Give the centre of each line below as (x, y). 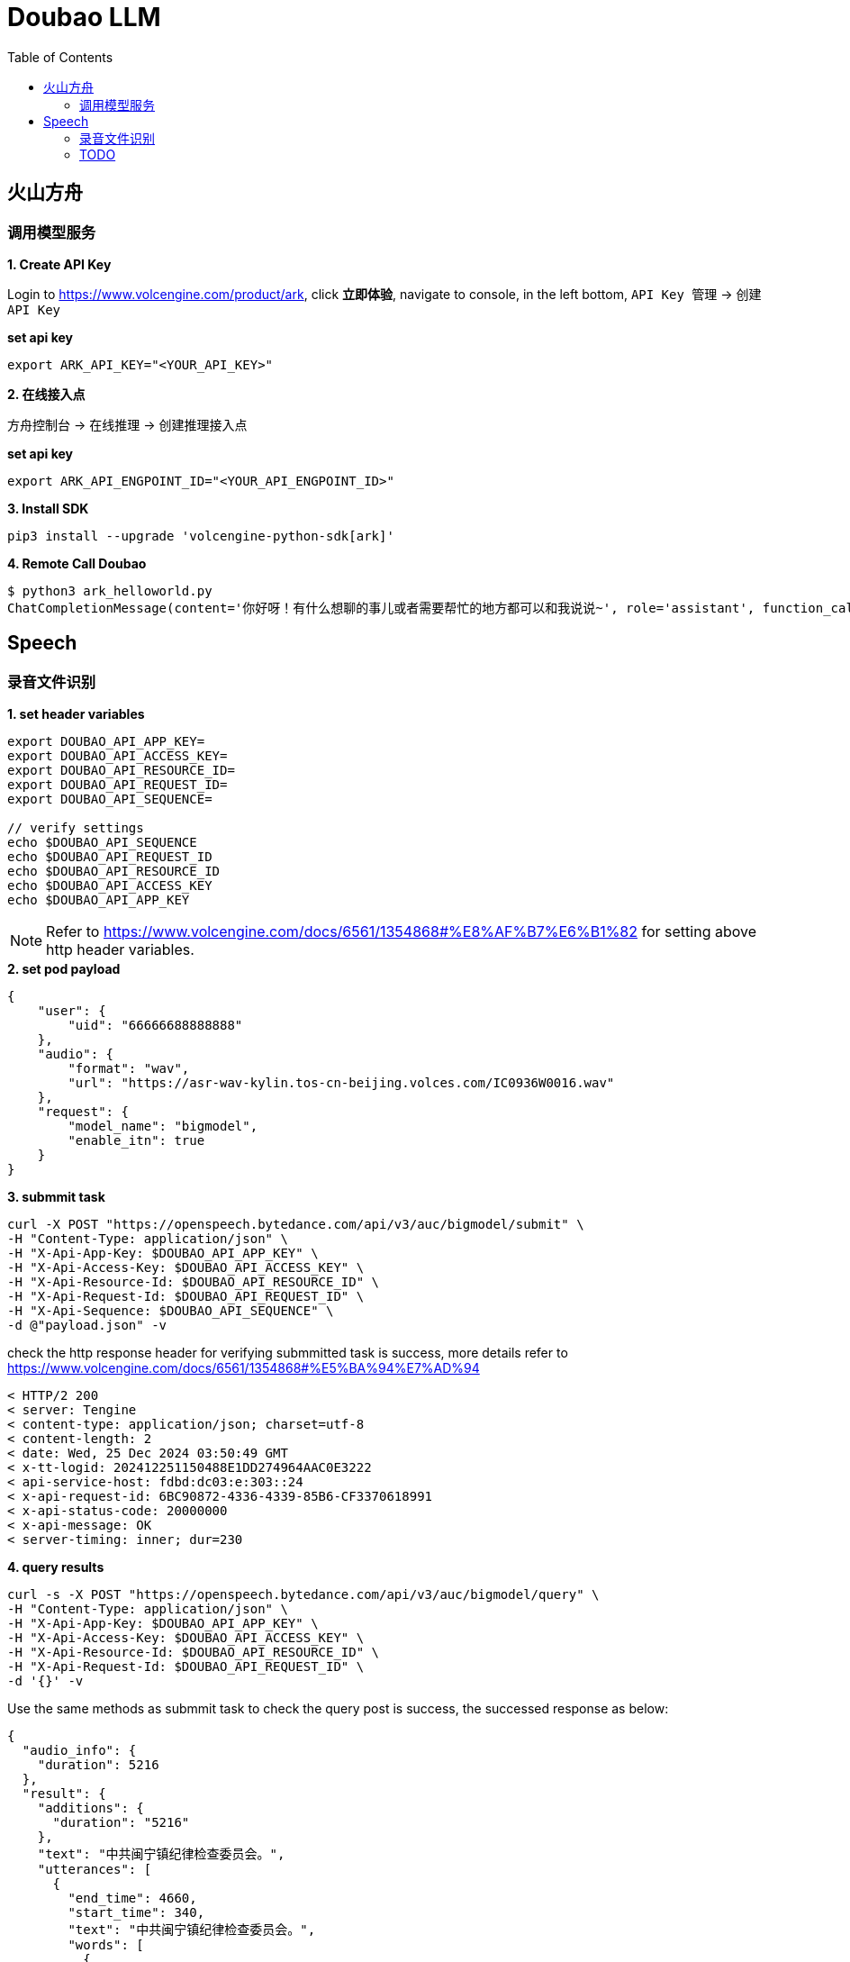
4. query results (56, 1567)
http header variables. (120, 950)
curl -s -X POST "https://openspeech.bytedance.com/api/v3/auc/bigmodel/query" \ (303, 1595)
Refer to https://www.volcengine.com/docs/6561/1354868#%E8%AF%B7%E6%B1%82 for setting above (402, 932)
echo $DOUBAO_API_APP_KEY (99, 900)
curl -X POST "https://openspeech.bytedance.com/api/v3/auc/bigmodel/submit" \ (296, 1225)
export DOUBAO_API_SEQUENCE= (110, 799)
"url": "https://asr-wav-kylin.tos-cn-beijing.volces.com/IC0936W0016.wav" (341, 1083)
